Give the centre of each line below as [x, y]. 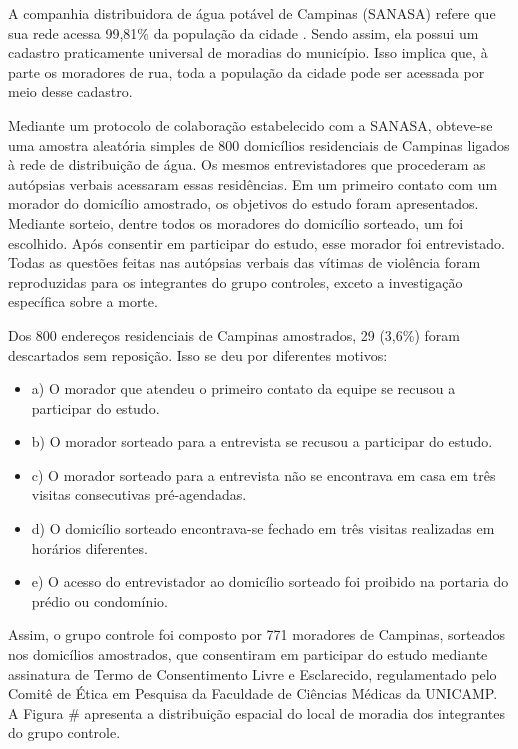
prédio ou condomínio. [99, 600]
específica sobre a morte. [83, 301]
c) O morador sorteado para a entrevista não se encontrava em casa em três [263, 474]
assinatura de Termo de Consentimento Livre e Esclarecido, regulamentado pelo [252, 673]
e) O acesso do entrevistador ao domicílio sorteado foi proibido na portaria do [270, 581]
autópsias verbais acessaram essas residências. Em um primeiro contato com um [253, 183]
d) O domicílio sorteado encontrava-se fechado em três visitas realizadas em [263, 528]
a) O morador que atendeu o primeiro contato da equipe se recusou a [243, 388]
